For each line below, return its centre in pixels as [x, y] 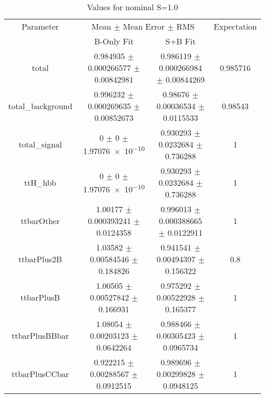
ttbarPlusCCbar [40, 374]
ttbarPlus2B [40, 259]
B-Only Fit [114, 41]
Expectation [235, 26]
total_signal [40, 144]
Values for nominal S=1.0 [132, 7]
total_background [40, 106]
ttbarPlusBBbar [40, 335]
